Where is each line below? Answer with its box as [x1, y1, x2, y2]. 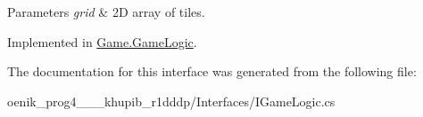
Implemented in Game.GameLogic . [7, 32, 197, 51]
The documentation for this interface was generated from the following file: [7, 62, 417, 81]
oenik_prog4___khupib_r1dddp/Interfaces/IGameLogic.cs [7, 91, 336, 110]
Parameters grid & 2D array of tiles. [7, 3, 205, 20]
